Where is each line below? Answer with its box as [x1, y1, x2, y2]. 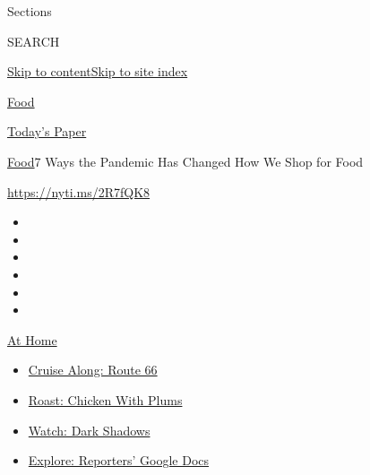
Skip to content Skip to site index [7, 62, 188, 81]
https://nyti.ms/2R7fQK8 [7, 182, 151, 201]
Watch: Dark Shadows [28, 420, 151, 439]
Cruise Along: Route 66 [28, 360, 158, 379]
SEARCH [7, 31, 60, 50]
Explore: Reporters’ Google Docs [28, 451, 210, 470]
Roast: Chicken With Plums [28, 390, 183, 409]
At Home [7, 330, 57, 349]
